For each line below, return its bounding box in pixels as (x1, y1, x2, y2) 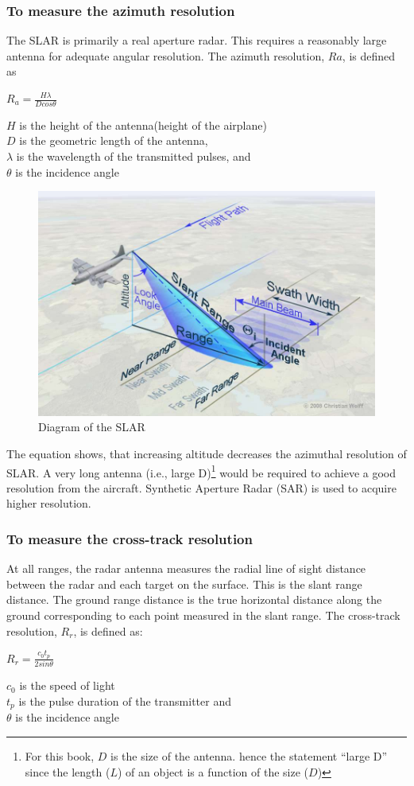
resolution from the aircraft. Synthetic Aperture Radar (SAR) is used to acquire (6, 479, 397, 496)
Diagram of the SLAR (38, 418, 145, 435)
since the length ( (25, 763, 110, 780)
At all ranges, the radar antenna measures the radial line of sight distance (6, 560, 366, 577)
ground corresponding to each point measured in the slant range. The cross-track (6, 607, 400, 624)
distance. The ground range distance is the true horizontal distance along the (6, 591, 382, 608)
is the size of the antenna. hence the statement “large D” (110, 747, 388, 764)
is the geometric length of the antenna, (19, 132, 208, 149)
